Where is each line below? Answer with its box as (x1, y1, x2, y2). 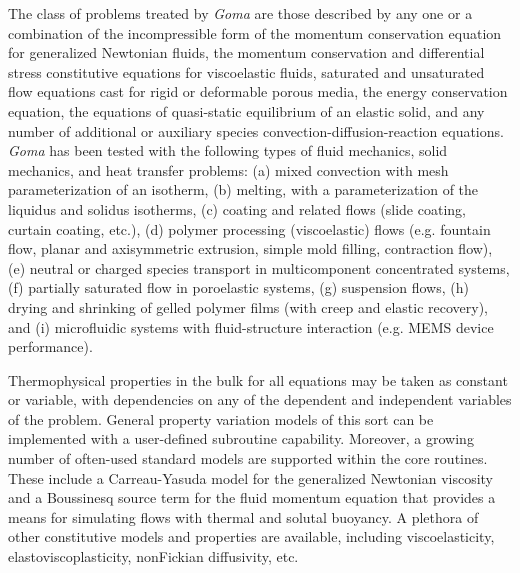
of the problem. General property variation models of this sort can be (8, 408, 434, 429)
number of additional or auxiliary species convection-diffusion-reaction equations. (8, 120, 504, 141)
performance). (8, 336, 93, 357)
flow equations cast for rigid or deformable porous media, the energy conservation (8, 81, 508, 102)
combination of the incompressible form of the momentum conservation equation (8, 22, 502, 43)
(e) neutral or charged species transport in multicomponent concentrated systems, (8, 257, 510, 278)
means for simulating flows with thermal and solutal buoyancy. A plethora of (8, 506, 479, 527)
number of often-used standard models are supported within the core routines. (8, 448, 488, 469)
